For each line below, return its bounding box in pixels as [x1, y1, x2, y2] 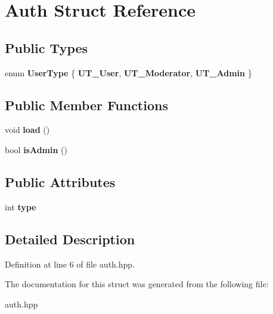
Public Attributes [5, 172, 116, 191]
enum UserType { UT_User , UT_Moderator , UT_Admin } [5, 66, 252, 79]
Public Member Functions [5, 95, 168, 114]
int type [5, 200, 36, 213]
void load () [5, 123, 50, 136]
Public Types [5, 38, 88, 57]
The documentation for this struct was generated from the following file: [5, 278, 269, 290]
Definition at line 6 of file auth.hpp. [5, 257, 135, 270]
